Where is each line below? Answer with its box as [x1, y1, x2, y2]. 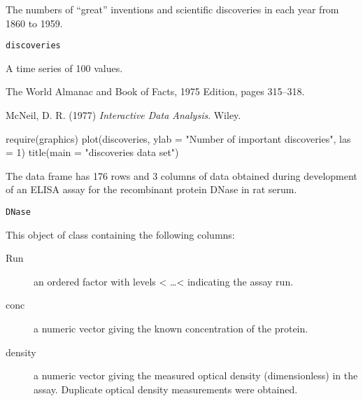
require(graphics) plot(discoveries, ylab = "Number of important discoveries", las [6, 131, 351, 146]
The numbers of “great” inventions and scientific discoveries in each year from [6, 2, 339, 16]
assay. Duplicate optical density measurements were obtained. [34, 381, 298, 396]
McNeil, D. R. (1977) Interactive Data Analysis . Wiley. [6, 108, 241, 122]
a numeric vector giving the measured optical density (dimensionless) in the [34, 368, 358, 383]
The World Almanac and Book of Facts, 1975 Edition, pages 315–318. [6, 84, 305, 99]
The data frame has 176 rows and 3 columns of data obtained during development [6, 168, 357, 183]
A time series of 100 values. [6, 60, 123, 75]
